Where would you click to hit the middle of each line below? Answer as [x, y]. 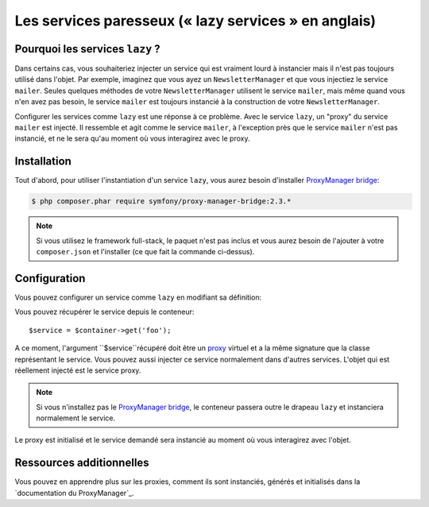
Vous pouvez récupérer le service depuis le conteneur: [104, 312]
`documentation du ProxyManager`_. [74, 493]
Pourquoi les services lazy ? [87, 49]
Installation [43, 162]
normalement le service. [76, 418]
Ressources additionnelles [82, 463]
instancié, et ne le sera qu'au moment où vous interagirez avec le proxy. [132, 138]
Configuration [50, 278]
